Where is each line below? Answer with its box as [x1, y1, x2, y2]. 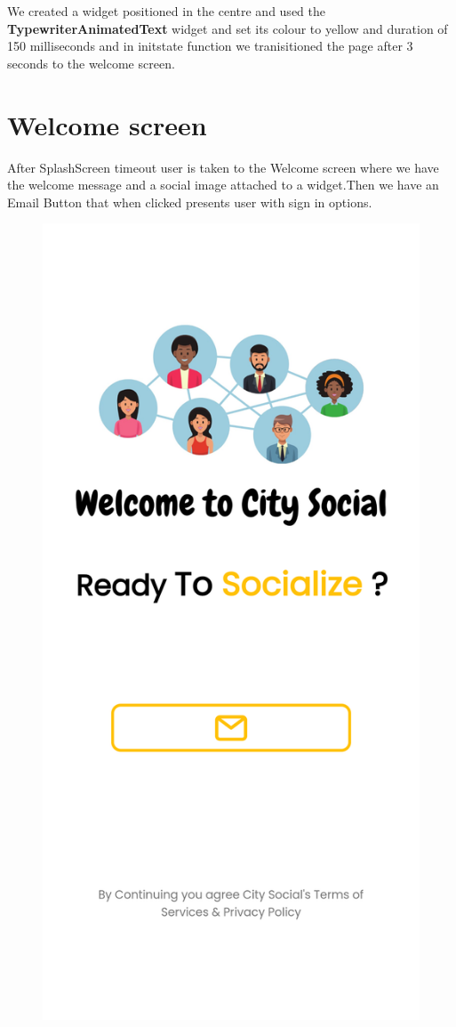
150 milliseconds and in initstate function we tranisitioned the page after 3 [7, 36, 413, 55]
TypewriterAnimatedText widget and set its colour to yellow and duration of [7, 19, 448, 37]
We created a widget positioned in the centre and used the [7, 2, 325, 20]
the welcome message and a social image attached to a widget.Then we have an [7, 175, 439, 194]
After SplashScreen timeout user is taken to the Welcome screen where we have [7, 158, 439, 176]
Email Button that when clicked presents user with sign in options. [7, 192, 372, 211]
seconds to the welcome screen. [7, 53, 175, 72]
